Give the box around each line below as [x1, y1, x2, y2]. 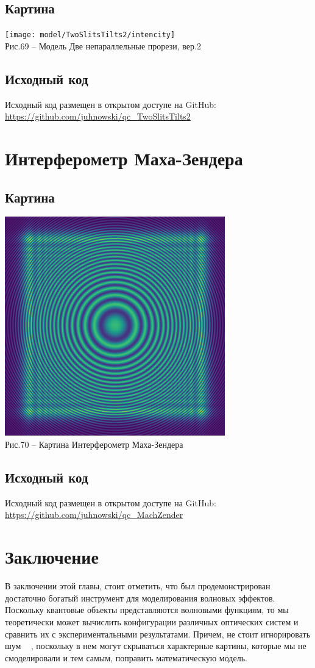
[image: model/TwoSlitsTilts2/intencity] [5, 31, 175, 40]
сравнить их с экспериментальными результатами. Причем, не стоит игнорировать [5, 627, 311, 640]
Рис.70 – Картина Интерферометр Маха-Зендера [5, 438, 183, 451]
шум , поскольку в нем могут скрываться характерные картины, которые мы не [5, 639, 306, 652]
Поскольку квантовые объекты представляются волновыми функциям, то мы [5, 603, 289, 616]
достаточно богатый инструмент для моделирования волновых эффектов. [5, 591, 275, 604]
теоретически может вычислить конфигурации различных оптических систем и [5, 615, 299, 628]
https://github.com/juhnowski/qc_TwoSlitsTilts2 [5, 110, 191, 123]
